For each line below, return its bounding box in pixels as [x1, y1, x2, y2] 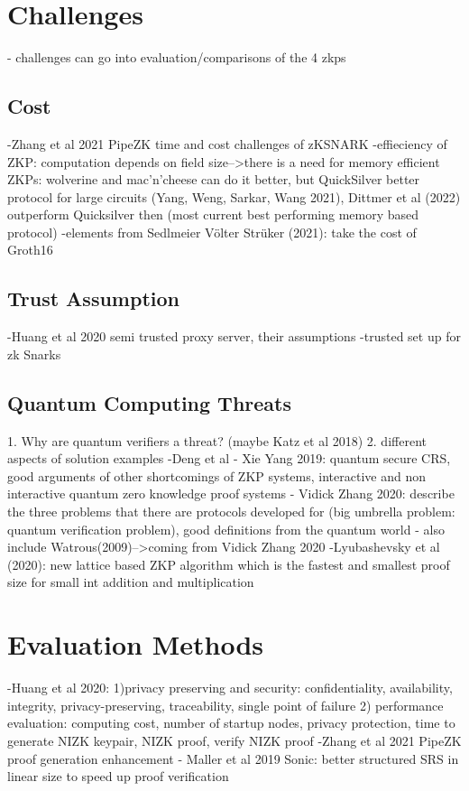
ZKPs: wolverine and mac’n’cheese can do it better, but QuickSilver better [7, 170, 420, 189]
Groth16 [7, 240, 53, 259]
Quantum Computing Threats [7, 388, 292, 416]
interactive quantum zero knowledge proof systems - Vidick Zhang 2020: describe [7, 484, 455, 503]
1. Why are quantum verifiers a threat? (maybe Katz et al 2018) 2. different [7, 431, 427, 450]
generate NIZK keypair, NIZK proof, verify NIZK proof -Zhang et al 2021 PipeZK [7, 731, 462, 749]
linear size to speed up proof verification [7, 767, 229, 786]
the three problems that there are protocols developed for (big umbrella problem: [7, 502, 455, 521]
